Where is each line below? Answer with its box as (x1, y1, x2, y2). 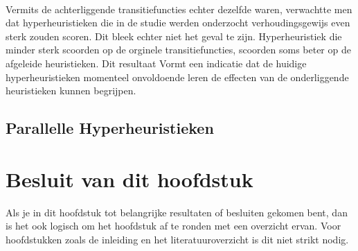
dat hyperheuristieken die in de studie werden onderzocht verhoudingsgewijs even (6, 15, 350, 30)
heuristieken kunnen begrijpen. (6, 83, 136, 98)
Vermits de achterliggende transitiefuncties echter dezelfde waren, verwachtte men (6, 1, 352, 16)
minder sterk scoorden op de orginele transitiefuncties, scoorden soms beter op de (6, 42, 351, 57)
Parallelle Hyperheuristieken (6, 117, 214, 139)
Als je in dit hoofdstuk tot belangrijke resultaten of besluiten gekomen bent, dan (6, 205, 348, 219)
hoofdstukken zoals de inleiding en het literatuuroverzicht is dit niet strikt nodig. (6, 232, 349, 246)
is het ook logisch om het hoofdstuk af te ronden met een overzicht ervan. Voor (6, 218, 341, 233)
